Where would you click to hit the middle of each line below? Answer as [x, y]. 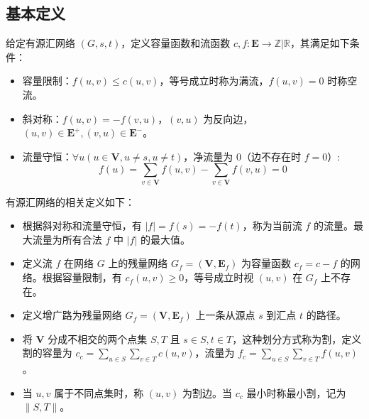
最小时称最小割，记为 [296, 392]
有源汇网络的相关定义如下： [70, 201]
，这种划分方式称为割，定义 [297, 338]
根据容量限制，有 [82, 277]
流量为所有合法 [67, 239]
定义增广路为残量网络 [72, 315]
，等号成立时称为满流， [214, 81]
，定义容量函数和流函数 [176, 43]
